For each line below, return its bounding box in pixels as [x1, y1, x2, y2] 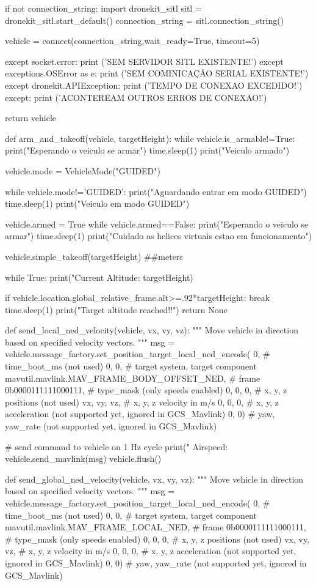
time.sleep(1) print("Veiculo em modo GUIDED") [5, 197, 190, 210]
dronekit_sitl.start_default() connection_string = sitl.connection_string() [5, 13, 284, 26]
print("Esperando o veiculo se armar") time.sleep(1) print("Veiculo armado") [5, 144, 290, 157]
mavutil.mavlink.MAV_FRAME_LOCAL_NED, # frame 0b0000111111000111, [5, 521, 306, 533]
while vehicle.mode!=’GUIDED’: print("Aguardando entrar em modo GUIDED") [5, 185, 307, 198]
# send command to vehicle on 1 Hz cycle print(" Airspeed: [5, 440, 228, 453]
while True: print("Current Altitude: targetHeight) [5, 270, 193, 283]
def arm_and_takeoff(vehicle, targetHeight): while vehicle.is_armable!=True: [5, 132, 295, 144]
